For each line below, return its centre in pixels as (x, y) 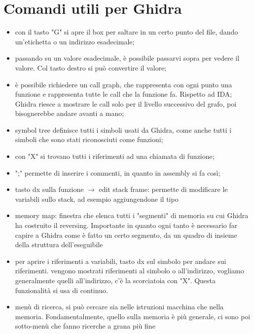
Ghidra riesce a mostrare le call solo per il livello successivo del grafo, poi (126, 103)
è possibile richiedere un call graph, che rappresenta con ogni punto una (124, 84)
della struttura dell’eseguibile (59, 244)
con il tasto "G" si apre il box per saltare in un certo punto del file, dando (127, 32)
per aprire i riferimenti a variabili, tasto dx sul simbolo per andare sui (121, 261)
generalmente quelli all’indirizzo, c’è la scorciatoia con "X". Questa (115, 280)
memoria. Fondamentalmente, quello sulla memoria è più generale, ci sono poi (133, 316)
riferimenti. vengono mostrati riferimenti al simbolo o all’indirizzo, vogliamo (129, 271)
